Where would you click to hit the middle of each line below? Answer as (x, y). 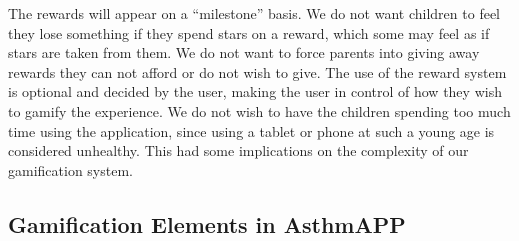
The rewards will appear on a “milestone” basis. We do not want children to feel (254, 13)
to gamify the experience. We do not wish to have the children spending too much (259, 110)
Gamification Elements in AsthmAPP (207, 223)
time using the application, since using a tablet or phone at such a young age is (251, 130)
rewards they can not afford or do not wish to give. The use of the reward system (257, 71)
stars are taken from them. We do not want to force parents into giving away (244, 52)
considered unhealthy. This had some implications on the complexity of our (238, 150)
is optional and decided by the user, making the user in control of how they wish (255, 91)
